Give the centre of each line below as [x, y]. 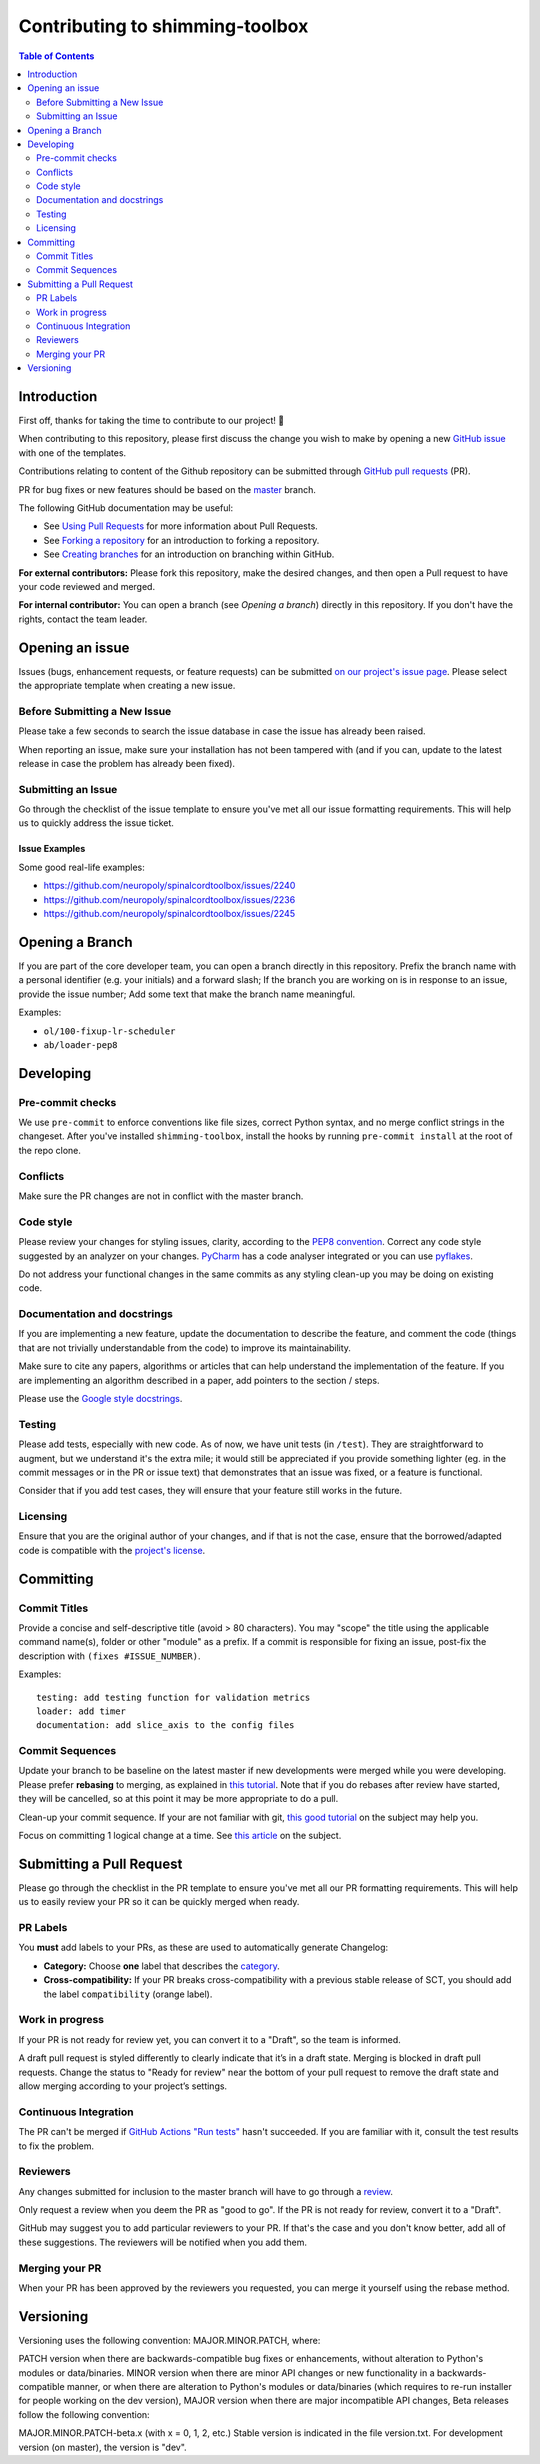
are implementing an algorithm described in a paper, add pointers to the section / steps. [199, 1380]
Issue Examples [52, 849]
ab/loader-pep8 [81, 1044]
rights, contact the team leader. [83, 619]
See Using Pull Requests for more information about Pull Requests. [181, 526]
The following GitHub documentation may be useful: [126, 508]
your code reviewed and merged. [86, 586]
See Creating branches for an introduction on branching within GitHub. [189, 554]
